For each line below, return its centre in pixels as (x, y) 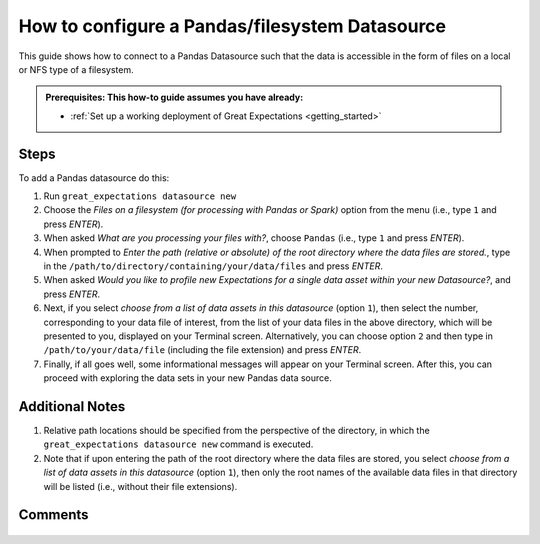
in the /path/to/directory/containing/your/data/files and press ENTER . (213, 266)
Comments (53, 515)
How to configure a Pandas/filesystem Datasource (232, 26)
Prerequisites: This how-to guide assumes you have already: (174, 97)
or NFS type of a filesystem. (76, 69)
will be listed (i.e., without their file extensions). (140, 486)
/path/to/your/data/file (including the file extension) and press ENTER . (202, 350)
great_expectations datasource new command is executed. (178, 444)
